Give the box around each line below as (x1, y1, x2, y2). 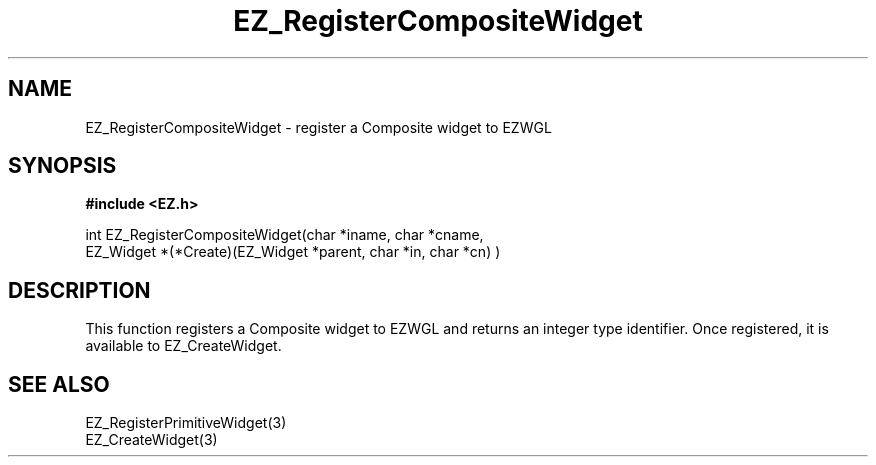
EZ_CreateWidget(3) (85, 431, 218, 449)
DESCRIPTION (8, 277, 151, 303)
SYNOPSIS (8, 153, 117, 179)
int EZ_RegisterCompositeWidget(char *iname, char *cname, (85, 226, 484, 244)
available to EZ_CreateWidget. (85, 337, 282, 355)
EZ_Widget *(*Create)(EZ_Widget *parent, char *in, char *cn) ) (85, 243, 501, 261)
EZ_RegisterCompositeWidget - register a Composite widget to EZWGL (85, 118, 552, 136)
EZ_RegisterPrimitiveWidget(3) (85, 414, 287, 432)
